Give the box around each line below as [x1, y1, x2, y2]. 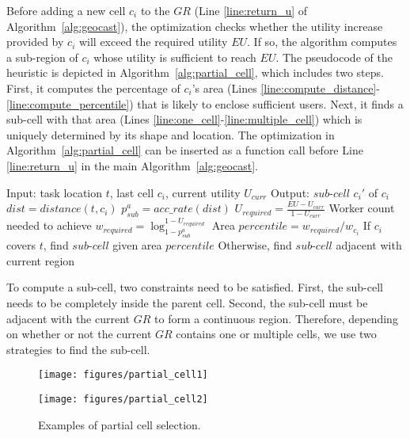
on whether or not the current [6, 326, 152, 342]
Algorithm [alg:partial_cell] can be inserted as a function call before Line [6, 142, 363, 158]
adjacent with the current [6, 310, 131, 326]
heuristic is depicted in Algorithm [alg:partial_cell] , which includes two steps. [6, 64, 384, 81]
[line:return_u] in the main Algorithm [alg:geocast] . [6, 157, 258, 173]
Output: [270, 184, 309, 200]
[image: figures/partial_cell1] [38, 369, 208, 381]
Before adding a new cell [6, 2, 126, 18]
